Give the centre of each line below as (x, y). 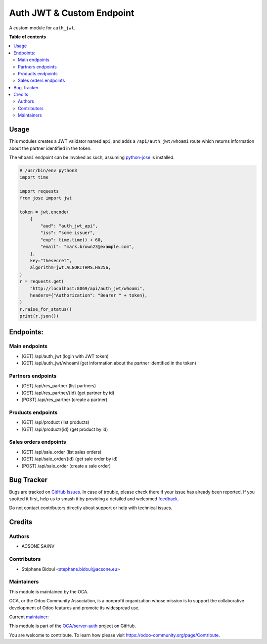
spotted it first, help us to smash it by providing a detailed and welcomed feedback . (94, 499)
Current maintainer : (29, 617)
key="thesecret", (51, 261)
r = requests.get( (42, 282)
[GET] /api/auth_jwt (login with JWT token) (65, 356)
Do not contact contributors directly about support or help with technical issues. (91, 508)
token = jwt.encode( (44, 212)
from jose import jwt (46, 198)
